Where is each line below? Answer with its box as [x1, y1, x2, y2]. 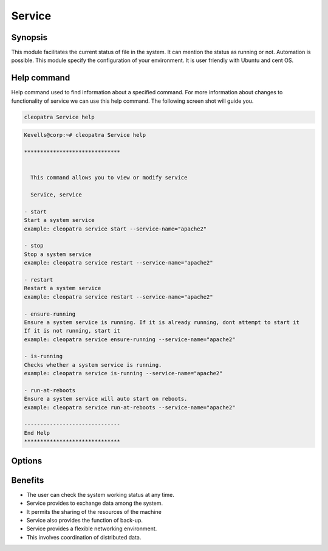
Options [11, 456, 43, 466]
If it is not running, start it [24, 327, 121, 334]
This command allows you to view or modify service [30, 174, 188, 181]
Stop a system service [24, 251, 92, 258]
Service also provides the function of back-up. [26, 517, 143, 524]
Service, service [30, 192, 82, 198]
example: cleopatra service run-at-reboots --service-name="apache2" [24, 404, 236, 411]
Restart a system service [24, 285, 101, 292]
